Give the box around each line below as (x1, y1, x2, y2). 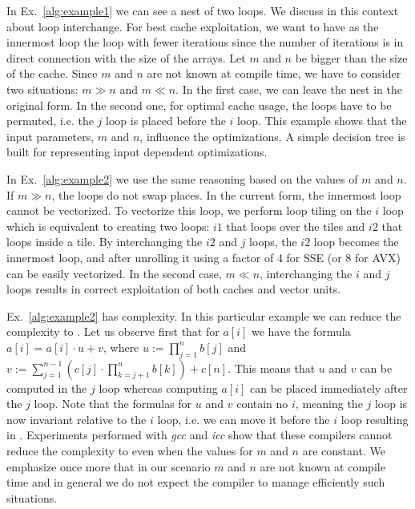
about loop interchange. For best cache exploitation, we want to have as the (6, 18, 379, 34)
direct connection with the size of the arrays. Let (6, 49, 246, 66)
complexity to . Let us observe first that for (6, 323, 220, 340)
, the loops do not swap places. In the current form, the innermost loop (51, 186, 401, 203)
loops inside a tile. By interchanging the (6, 233, 203, 250)
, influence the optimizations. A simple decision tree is (139, 127, 405, 144)
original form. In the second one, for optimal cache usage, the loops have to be (6, 96, 392, 113)
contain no (236, 395, 288, 412)
